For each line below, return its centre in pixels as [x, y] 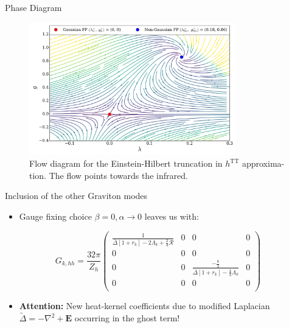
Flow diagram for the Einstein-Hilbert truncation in [126, 163]
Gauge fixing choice [55, 216]
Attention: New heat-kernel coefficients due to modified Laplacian [144, 306]
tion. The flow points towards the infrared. [109, 175]
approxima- [263, 163]
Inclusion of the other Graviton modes [76, 196]
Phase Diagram [33, 7]
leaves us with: [172, 216]
